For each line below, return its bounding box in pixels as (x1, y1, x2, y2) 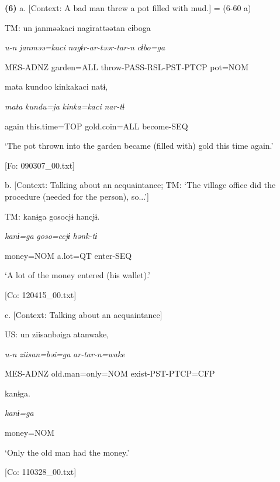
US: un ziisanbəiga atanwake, (5, 328, 109, 340)
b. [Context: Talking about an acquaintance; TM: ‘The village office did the (5, 179, 276, 191)
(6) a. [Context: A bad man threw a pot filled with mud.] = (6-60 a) (5, 2, 251, 13)
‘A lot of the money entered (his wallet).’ (5, 269, 150, 281)
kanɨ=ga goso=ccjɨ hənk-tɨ (5, 230, 98, 242)
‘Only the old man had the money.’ (5, 446, 130, 458)
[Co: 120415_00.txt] (5, 288, 77, 300)
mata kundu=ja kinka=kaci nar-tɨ (5, 100, 125, 112)
